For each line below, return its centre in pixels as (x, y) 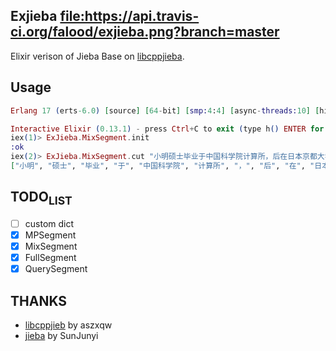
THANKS (39, 300)
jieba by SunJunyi (61, 335)
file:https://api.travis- (129, 16)
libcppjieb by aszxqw (68, 325)
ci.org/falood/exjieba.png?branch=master (145, 32)
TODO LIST (41, 198)
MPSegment (50, 235)
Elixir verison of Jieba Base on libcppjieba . (97, 56)
